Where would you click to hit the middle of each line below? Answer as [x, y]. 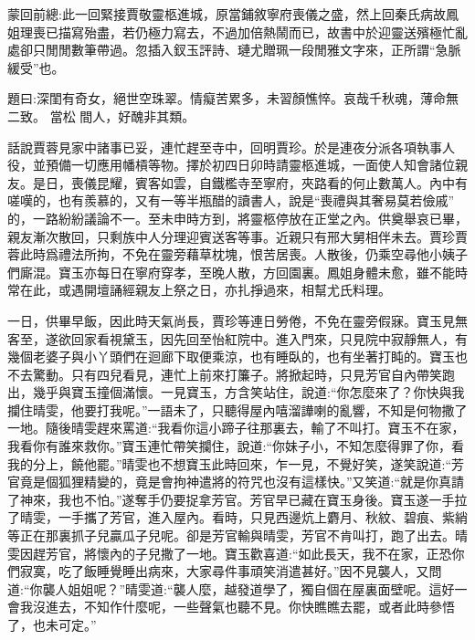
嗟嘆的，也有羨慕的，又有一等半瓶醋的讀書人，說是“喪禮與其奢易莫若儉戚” [231, 200]
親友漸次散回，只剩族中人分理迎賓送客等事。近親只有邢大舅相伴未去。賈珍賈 [237, 236]
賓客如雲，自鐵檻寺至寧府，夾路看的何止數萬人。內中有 [301, 182]
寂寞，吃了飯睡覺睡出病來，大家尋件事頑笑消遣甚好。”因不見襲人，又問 [231, 571]
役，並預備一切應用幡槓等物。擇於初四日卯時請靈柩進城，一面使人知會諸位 [231, 165]
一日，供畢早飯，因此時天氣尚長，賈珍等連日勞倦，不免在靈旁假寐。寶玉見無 [237, 320]
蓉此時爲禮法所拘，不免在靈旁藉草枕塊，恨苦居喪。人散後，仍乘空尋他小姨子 [237, 254]
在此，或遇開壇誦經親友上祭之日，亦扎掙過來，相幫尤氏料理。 [205, 290]
